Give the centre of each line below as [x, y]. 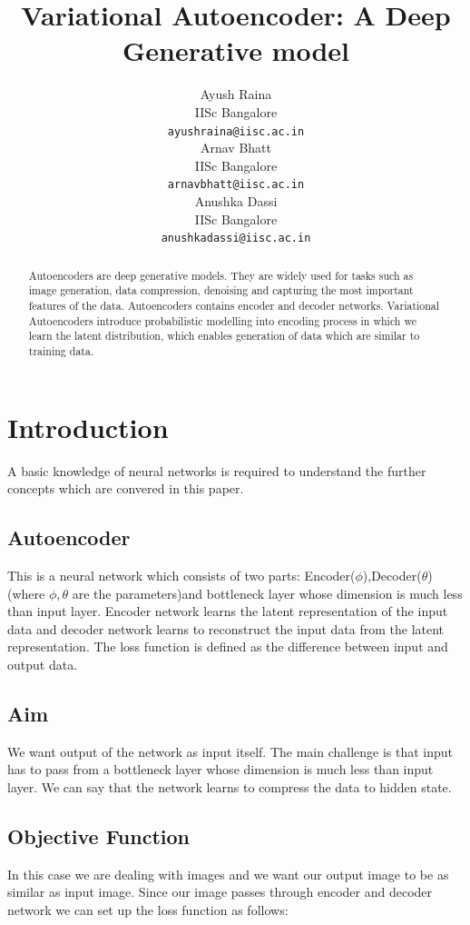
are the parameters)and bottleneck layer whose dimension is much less [267, 593]
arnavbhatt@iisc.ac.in [236, 185]
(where [26, 593]
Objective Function [99, 835]
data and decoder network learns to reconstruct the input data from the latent [226, 628]
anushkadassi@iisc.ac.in [236, 239]
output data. [43, 664]
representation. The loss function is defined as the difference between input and [228, 647]
